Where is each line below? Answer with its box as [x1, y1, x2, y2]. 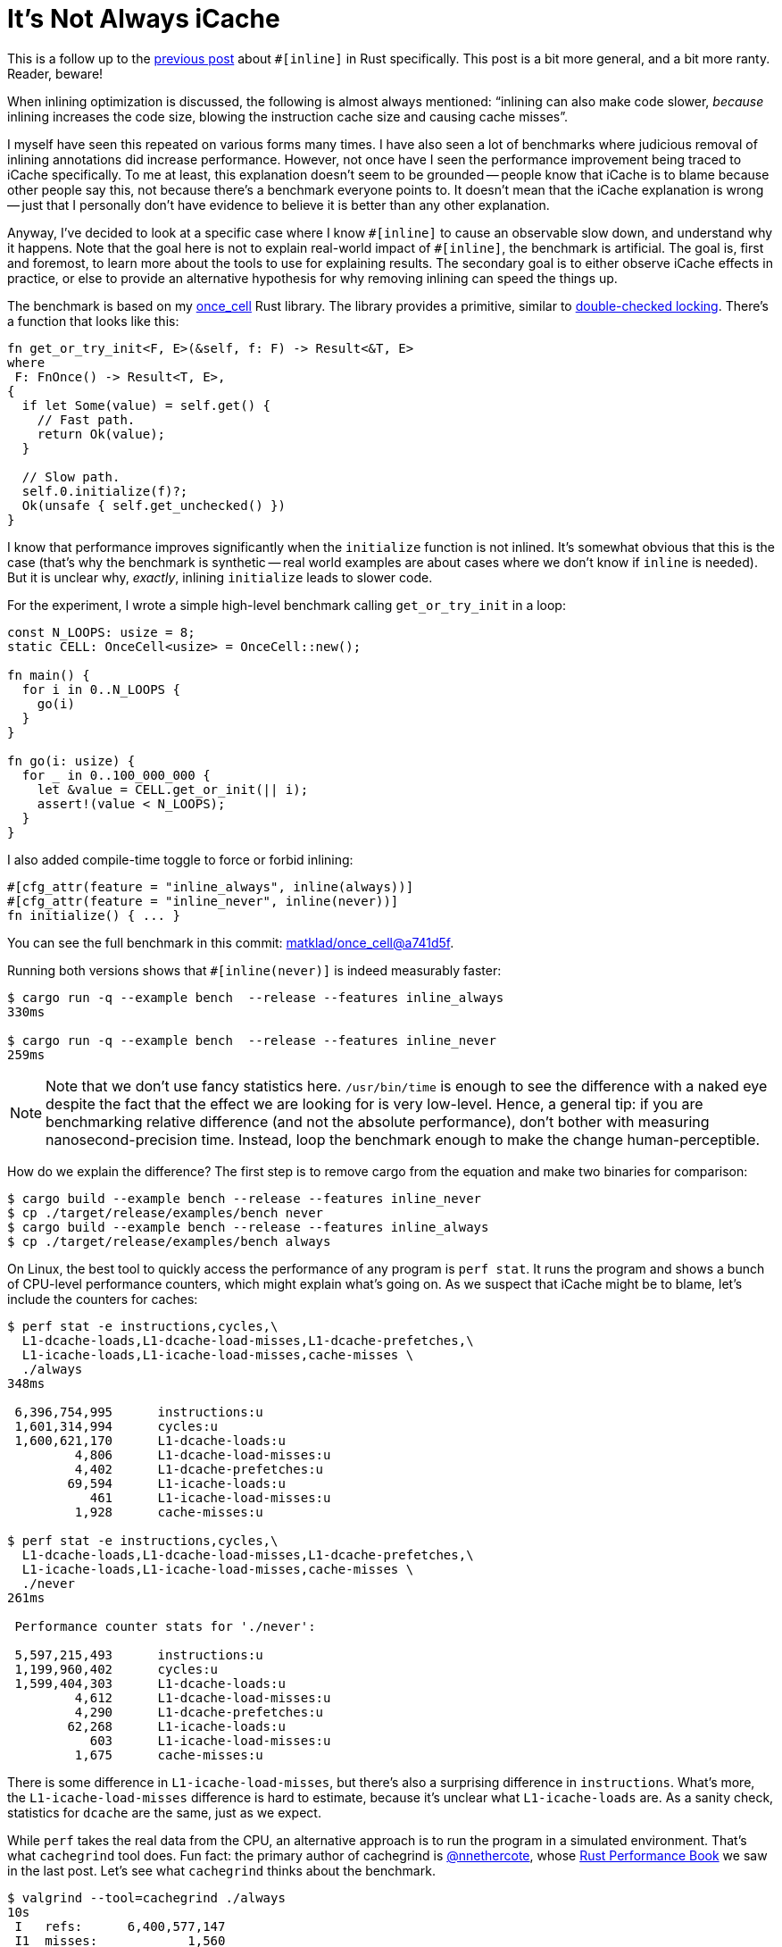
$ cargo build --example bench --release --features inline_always [7, 1219, 489, 1234]
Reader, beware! [7, 65, 104, 81]
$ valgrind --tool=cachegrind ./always [7, 1890, 286, 1905]
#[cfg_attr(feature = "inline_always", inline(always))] [7, 879, 414, 894]
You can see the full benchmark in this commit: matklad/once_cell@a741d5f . [7, 934, 454, 950]
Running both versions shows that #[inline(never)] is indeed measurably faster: [7, 962, 502, 978]
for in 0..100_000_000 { [21, 767, 211, 782]
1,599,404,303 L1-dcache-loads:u [14, 1675, 286, 1691]
